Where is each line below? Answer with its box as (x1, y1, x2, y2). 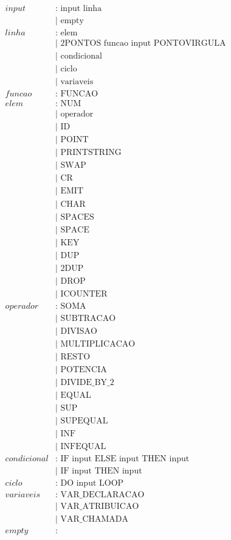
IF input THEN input (60, 467, 142, 476)
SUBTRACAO (60, 314, 116, 323)
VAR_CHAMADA (60, 515, 129, 524)
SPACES (60, 212, 94, 221)
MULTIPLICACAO (60, 339, 136, 348)
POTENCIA (60, 365, 107, 374)
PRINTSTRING (60, 148, 122, 157)
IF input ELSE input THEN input (60, 455, 190, 464)
